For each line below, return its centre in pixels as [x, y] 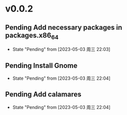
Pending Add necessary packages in [64, 27]
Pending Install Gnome [41, 65]
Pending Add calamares [43, 95]
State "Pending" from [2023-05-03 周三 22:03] [61, 49]
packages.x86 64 [32, 36]
